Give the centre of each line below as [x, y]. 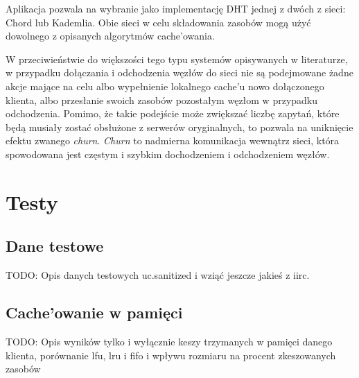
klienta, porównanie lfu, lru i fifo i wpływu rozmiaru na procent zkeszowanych [171, 355]
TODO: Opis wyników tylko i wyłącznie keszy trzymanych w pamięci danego [169, 341]
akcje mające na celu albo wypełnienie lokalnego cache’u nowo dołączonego [165, 86]
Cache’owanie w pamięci [94, 312]
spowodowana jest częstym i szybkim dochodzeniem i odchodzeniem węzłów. [168, 154]
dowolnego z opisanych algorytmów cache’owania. [110, 36]
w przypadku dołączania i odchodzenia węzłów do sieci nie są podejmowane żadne [179, 72]
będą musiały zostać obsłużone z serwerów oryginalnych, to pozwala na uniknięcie [179, 127]
